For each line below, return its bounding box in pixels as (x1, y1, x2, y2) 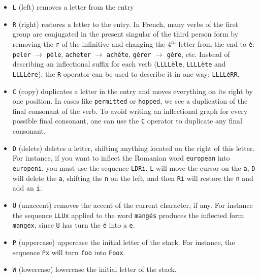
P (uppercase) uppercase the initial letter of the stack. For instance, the (12, 236, 235, 247)
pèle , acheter (46, 48, 91, 59)
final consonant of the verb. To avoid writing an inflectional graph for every (12, 105, 248, 116)
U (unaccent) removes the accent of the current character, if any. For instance (12, 199, 253, 210)
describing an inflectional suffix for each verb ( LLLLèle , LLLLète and (12, 58, 226, 69)
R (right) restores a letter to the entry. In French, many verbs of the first (12, 18, 238, 29)
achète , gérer (107, 48, 151, 59)
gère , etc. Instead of (167, 48, 230, 59)
